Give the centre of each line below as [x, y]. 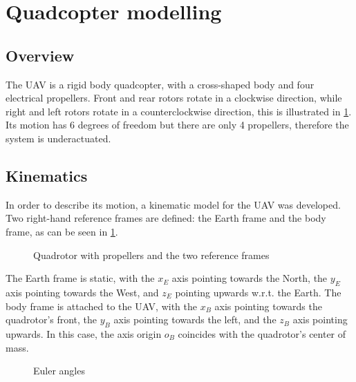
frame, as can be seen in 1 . [62, 231]
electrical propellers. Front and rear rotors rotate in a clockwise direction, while [174, 98]
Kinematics [47, 175]
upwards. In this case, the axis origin [84, 333]
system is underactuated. [58, 138]
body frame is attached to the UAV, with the [102, 306]
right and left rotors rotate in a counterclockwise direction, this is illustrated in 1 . [179, 111]
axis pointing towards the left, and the [195, 319]
